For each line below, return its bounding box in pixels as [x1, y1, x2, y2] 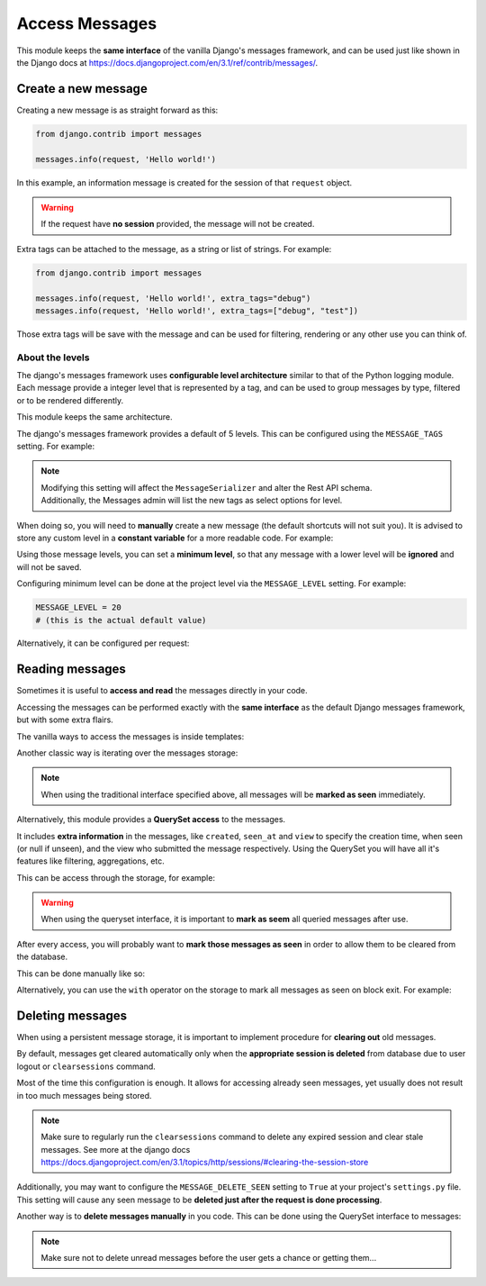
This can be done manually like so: [16, 968, 146, 979]
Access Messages [16, 14, 157, 33]
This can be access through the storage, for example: [16, 872, 216, 883]
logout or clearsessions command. [16, 1061, 157, 1072]
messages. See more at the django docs [40, 1144, 191, 1155]
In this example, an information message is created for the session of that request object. [16, 177, 353, 188]
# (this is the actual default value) [35, 615, 207, 625]
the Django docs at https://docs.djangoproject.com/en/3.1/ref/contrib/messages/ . [16, 57, 319, 68]
